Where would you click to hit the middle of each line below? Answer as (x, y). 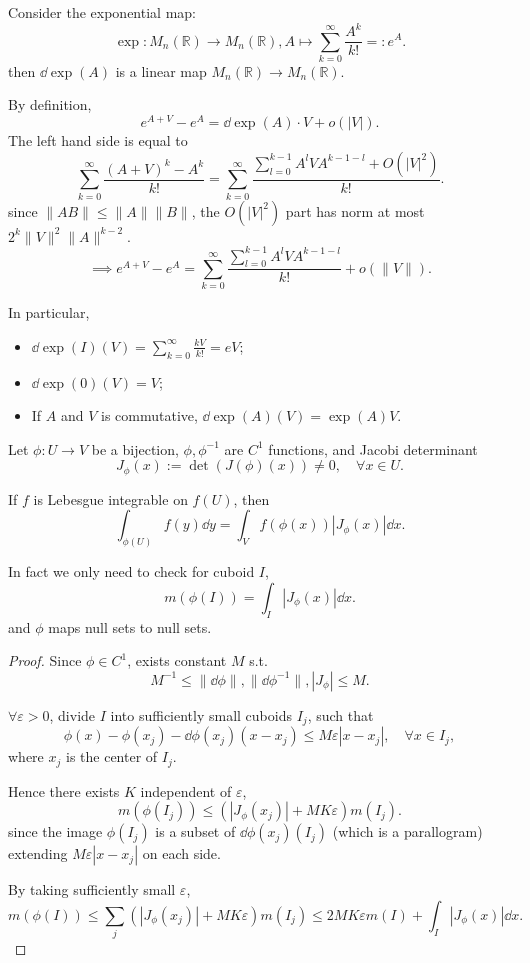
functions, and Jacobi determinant (373, 448)
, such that (340, 714)
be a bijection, (135, 448)
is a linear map (161, 70)
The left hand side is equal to (98, 140)
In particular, (49, 312)
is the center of (111, 756)
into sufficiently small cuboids (201, 714)
